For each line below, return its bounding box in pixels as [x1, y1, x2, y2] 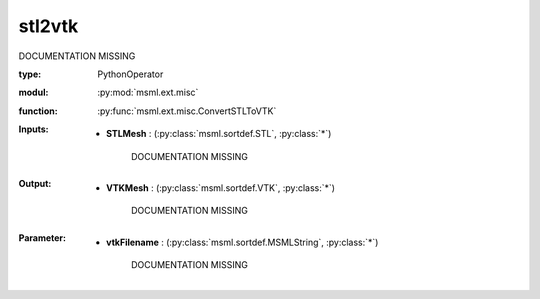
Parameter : [18, 231, 67, 244]
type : [18, 68, 42, 80]
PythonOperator [97, 68, 164, 80]
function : [18, 105, 59, 117]
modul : [18, 86, 49, 99]
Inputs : [18, 123, 49, 135]
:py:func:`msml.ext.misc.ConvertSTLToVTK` [97, 105, 277, 117]
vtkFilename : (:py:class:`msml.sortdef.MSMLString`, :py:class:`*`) [106, 236, 379, 248]
